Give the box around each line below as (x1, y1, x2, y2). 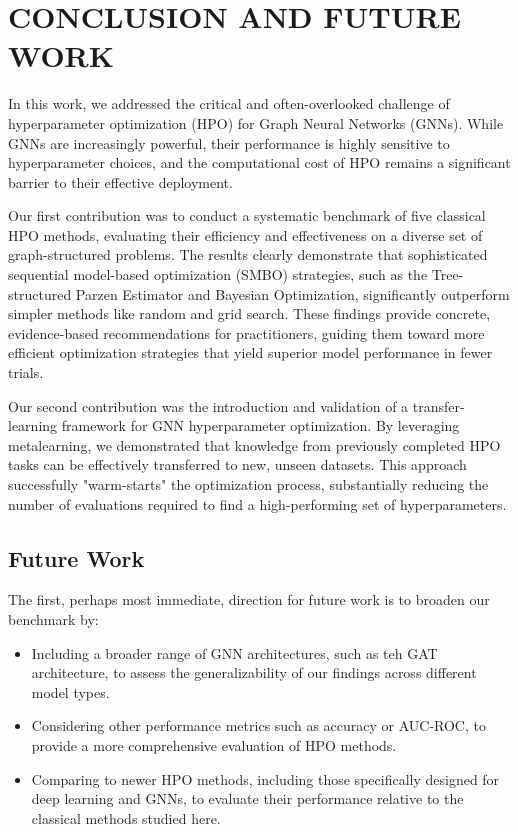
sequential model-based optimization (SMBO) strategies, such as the (8, 264, 428, 285)
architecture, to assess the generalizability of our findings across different (31, 662, 477, 683)
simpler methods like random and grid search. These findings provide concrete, (8, 303, 491, 324)
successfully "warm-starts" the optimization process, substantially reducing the (8, 474, 489, 494)
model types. (31, 681, 110, 702)
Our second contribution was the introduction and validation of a (8, 395, 409, 416)
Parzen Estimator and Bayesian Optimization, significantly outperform (75, 283, 510, 304)
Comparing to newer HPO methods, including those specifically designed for (31, 768, 500, 789)
